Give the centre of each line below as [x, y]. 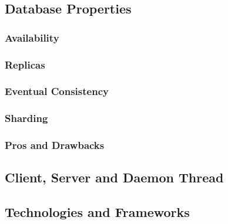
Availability [32, 37]
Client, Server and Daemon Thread [114, 177]
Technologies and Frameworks [97, 212]
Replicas [25, 64]
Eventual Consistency [57, 91]
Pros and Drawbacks [55, 145]
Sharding [26, 118]
